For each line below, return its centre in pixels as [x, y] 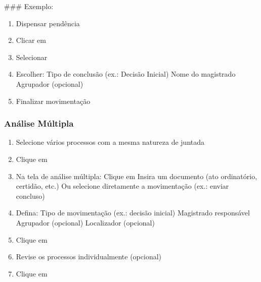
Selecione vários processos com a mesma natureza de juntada [110, 142]
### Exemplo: [29, 6]
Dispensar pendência [48, 23]
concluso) [30, 195]
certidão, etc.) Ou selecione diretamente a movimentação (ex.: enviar [122, 186]
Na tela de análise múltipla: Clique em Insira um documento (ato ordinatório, [137, 176]
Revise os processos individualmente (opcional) [89, 257]
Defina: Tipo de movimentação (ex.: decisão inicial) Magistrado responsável [133, 213]
